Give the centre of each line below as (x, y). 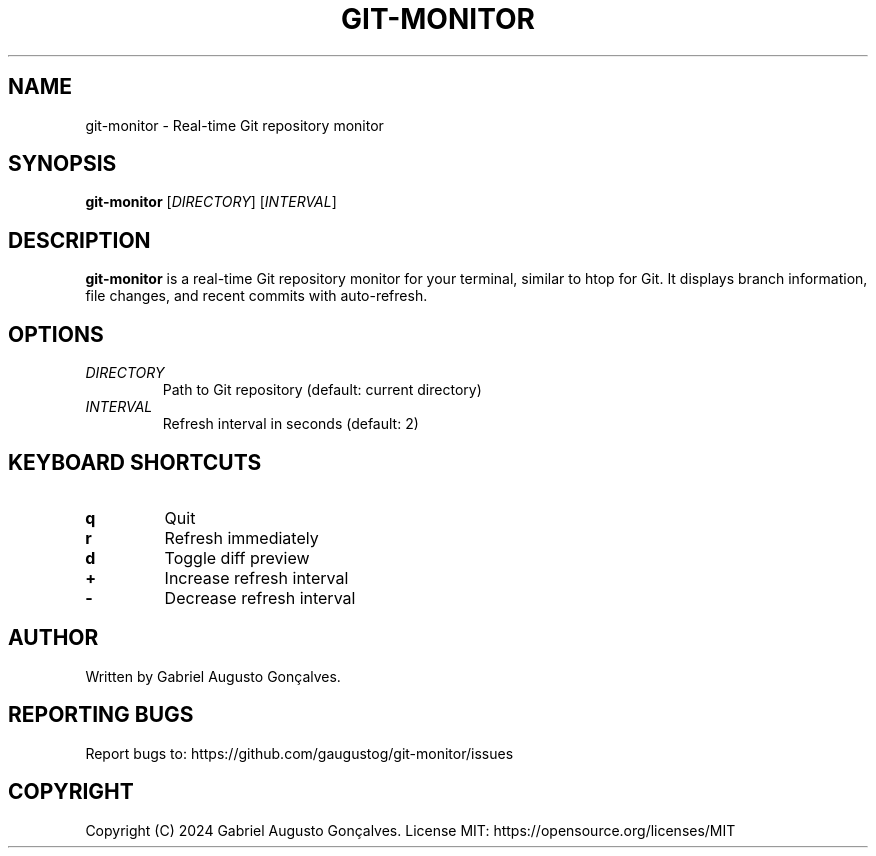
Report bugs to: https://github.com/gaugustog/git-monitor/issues (299, 753)
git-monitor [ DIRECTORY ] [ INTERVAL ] (211, 202)
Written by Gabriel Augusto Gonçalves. (213, 676)
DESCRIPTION (79, 240)
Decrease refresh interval (260, 597)
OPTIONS (56, 334)
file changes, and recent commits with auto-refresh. (256, 296)
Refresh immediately (241, 537)
